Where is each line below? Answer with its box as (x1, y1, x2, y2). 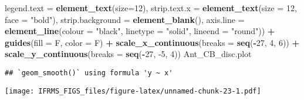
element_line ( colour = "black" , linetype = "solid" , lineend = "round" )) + (5, 25, 275, 37)
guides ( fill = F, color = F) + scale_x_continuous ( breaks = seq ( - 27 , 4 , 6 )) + (5, 36, 299, 48)
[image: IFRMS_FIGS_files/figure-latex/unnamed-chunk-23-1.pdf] (5, 86, 261, 95)
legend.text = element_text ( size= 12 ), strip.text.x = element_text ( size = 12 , (5, 2, 297, 14)
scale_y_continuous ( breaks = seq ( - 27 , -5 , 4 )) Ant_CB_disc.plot (5, 48, 252, 60)
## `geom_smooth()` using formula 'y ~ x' (5, 68, 173, 77)
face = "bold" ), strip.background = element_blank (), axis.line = (5, 13, 245, 25)
